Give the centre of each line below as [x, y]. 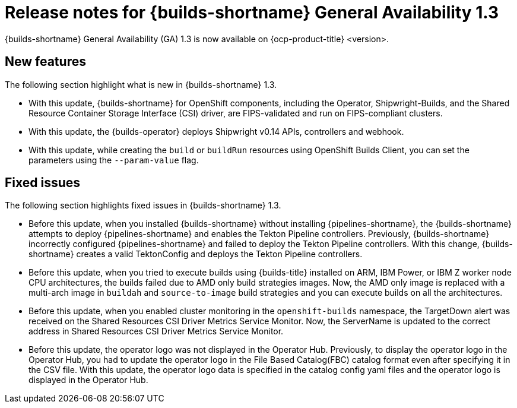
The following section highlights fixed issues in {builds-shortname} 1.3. [143, 205]
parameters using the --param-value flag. [114, 160]
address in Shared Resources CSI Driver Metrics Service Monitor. [156, 331]
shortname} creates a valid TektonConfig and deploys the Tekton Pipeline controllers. [196, 254]
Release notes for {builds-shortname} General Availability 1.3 [252, 12]
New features [45, 62]
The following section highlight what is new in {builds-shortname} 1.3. [141, 84]
